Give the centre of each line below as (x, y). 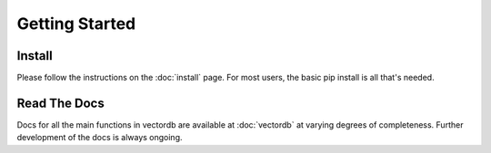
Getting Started (76, 24)
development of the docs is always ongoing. (100, 138)
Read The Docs (60, 103)
